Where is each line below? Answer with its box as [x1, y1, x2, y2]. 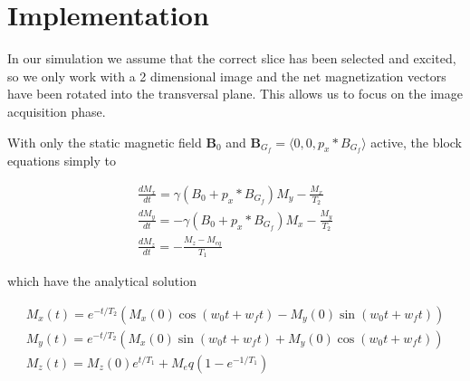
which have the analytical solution [7, 271, 197, 291]
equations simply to [7, 151, 116, 170]
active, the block [370, 132, 463, 151]
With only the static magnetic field [7, 132, 202, 151]
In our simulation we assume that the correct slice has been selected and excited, [7, 49, 456, 68]
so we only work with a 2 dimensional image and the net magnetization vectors [7, 66, 446, 85]
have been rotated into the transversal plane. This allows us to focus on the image [7, 84, 463, 103]
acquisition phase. [7, 101, 106, 120]
